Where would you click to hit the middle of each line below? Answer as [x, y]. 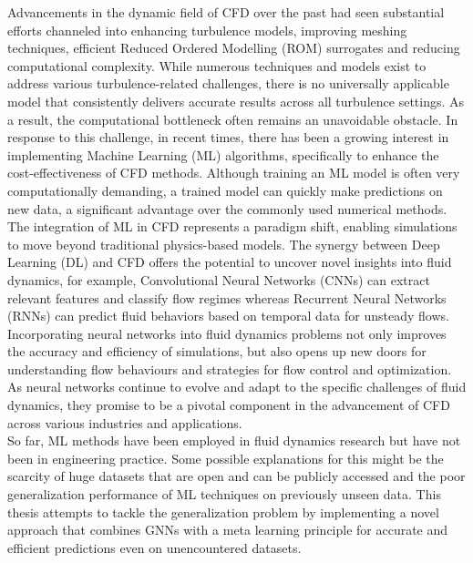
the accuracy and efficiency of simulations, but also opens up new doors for [217, 351]
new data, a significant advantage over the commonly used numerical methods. [227, 208]
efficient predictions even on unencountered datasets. [154, 547]
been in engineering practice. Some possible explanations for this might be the [226, 458]
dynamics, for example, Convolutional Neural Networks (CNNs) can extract [219, 279]
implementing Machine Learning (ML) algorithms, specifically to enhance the [223, 154]
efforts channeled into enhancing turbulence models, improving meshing [207, 30]
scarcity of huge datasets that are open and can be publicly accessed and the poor [236, 476]
